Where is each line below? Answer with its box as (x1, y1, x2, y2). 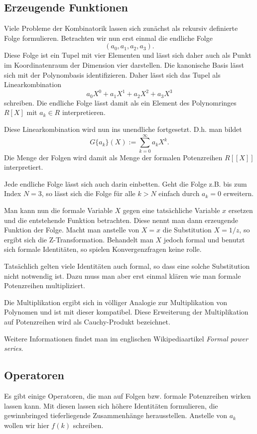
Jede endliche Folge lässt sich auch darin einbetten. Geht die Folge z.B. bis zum (4, 178, 247, 189)
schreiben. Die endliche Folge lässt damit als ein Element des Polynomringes (4, 97, 237, 108)
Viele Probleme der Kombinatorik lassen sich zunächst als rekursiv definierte (4, 23, 238, 33)
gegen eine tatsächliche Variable (123, 205, 220, 215)
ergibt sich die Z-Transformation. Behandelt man (4, 234, 153, 244)
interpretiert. (4, 162, 43, 172)
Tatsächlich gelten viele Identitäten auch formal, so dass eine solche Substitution (4, 260, 250, 271)
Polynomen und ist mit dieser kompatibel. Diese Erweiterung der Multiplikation (4, 307, 249, 317)
